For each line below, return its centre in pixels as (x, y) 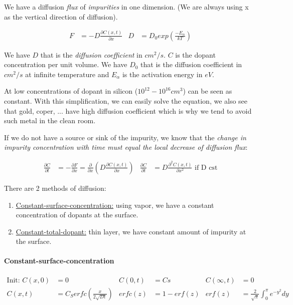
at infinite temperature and (67, 74)
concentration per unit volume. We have (66, 64)
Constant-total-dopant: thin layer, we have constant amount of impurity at (131, 231)
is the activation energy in (162, 74)
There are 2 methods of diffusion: (55, 188)
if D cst (206, 168)
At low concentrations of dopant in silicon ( (71, 91)
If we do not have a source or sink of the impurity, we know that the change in (125, 137)
